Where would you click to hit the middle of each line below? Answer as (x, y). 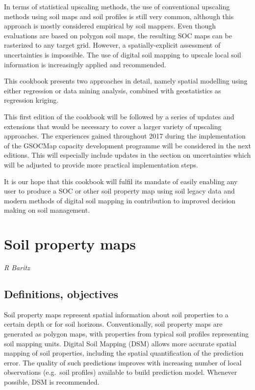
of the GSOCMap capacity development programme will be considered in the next (127, 145)
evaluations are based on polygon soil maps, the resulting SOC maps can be (118, 35)
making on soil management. (47, 210)
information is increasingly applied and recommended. (85, 64)
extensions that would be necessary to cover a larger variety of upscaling (113, 126)
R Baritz (17, 267)
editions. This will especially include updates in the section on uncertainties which (127, 155)
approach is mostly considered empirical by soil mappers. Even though (110, 26)
